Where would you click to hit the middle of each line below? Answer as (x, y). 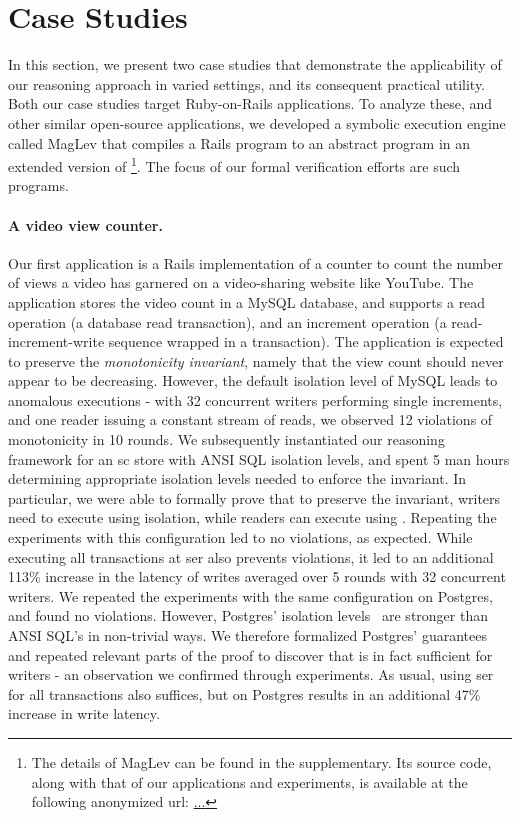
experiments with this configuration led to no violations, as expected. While (240, 537)
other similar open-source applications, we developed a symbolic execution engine (257, 122)
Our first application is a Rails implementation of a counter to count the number (255, 262)
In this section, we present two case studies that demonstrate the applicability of (255, 64)
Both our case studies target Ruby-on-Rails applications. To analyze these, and (250, 103)
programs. (38, 185)
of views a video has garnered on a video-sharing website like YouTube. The (241, 282)
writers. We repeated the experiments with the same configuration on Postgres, (250, 595)
